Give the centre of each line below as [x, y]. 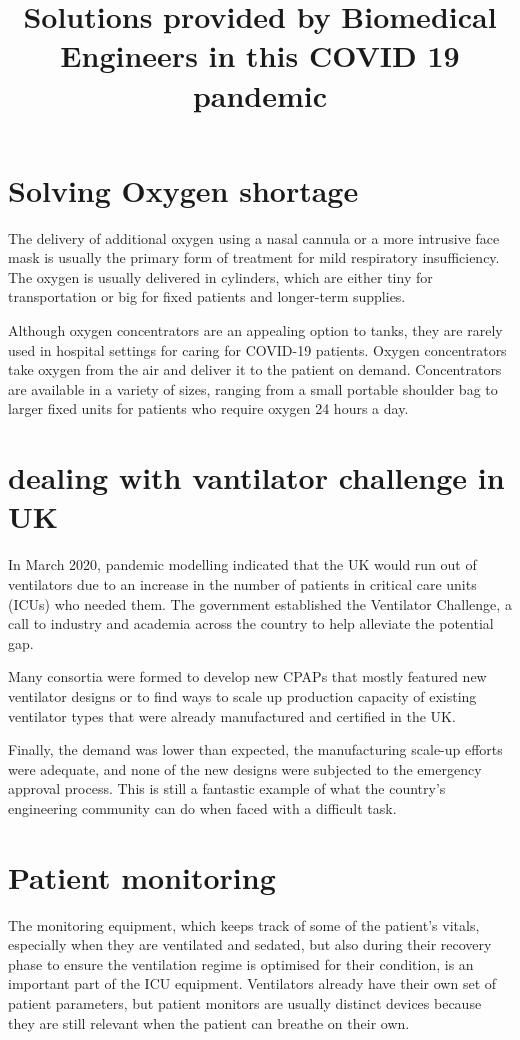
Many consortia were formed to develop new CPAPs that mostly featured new [247, 676]
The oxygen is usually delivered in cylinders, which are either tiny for [220, 276]
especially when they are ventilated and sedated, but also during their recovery [250, 944]
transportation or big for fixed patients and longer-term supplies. [207, 296]
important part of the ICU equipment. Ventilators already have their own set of [252, 983]
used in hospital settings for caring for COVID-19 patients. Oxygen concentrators [257, 349]
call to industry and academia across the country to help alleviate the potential [251, 623]
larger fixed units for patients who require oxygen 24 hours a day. [208, 408]
